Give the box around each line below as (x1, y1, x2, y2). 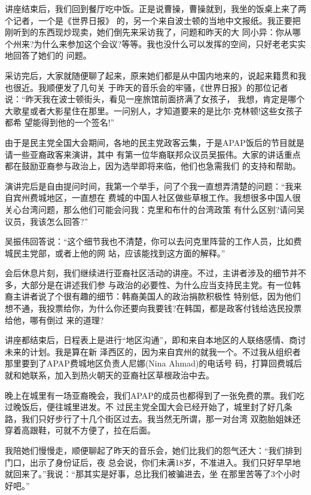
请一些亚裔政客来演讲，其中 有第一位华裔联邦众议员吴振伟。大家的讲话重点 (5, 148, 301, 160)
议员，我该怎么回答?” (5, 215, 89, 227)
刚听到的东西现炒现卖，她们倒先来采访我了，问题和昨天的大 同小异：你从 (5, 26, 292, 38)
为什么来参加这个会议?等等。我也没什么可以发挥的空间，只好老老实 (33, 37, 298, 50)
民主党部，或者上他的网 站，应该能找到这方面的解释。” (13, 246, 225, 259)
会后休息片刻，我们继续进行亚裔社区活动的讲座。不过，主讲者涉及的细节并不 (5, 267, 306, 279)
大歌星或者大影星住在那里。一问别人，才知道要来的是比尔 (5, 104, 231, 117)
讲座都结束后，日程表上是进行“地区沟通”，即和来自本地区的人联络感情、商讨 (5, 334, 306, 346)
